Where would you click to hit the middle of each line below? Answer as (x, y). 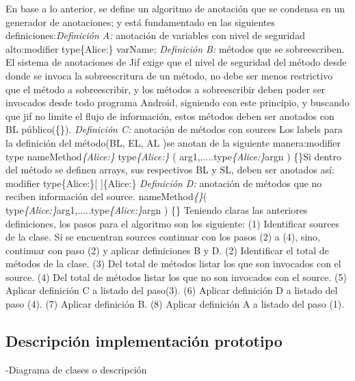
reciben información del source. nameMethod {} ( (106, 196)
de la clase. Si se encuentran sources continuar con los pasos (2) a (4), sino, (163, 237)
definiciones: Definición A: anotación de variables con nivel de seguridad (155, 35)
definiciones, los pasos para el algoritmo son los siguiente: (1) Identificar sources (173, 223)
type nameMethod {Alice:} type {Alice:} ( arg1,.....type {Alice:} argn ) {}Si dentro (173, 156)
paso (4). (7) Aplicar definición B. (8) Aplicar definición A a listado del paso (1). (175, 304)
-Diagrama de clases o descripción (76, 369)
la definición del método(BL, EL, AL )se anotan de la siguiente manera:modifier (173, 142)
